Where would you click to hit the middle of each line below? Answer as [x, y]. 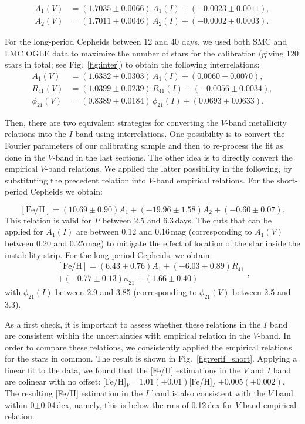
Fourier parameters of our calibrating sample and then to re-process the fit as [144, 145]
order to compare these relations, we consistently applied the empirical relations [148, 347]
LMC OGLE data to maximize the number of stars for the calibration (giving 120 [152, 53]
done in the [25, 157]
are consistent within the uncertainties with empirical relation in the [128, 335]
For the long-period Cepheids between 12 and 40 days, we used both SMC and [146, 41]
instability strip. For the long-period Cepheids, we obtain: [109, 254]
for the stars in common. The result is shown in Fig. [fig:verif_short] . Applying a [151, 358]
